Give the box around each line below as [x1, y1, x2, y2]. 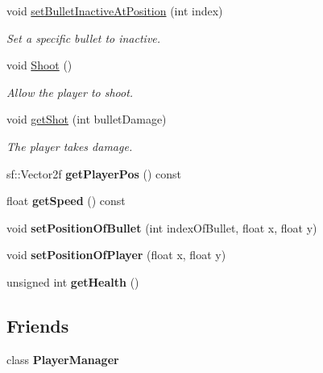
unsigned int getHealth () [6, 273, 139, 290]
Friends [6, 312, 69, 337]
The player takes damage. [6, 137, 133, 154]
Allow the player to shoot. [6, 83, 134, 100]
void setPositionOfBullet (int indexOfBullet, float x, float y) [6, 219, 317, 236]
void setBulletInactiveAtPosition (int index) [6, 2, 223, 19]
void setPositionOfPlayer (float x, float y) [6, 246, 226, 263]
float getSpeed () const [6, 192, 126, 209]
